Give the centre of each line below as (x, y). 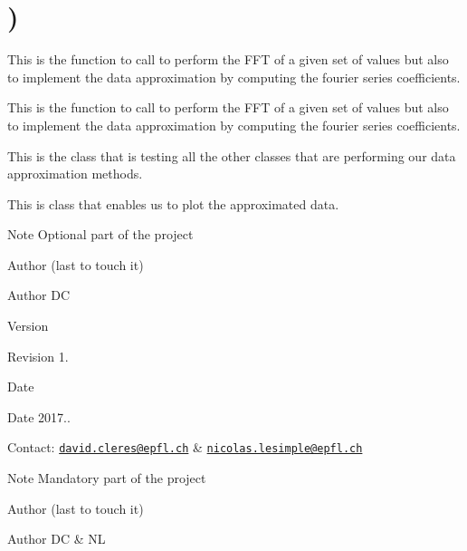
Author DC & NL (57, 539)
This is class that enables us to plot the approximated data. (173, 203)
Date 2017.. (39, 416)
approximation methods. (75, 174)
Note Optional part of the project (100, 234)
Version (28, 326)
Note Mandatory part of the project (107, 478)
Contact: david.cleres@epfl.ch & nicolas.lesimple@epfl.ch (185, 447)
